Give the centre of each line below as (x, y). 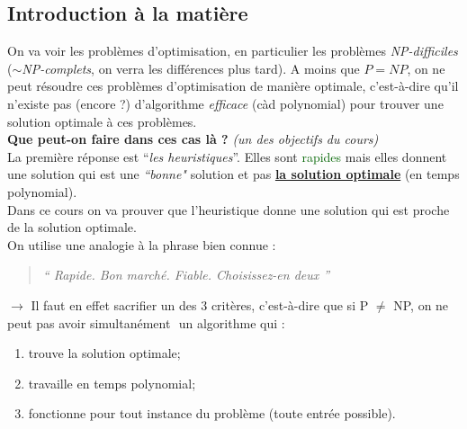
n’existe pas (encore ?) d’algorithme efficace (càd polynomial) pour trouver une (225, 103)
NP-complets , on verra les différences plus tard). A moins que (191, 68)
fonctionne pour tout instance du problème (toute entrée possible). (212, 413)
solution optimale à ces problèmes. (102, 121)
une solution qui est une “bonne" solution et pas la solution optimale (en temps (233, 174)
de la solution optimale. (72, 227)
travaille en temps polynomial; (112, 383)
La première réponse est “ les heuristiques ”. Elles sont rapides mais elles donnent (227, 156)
